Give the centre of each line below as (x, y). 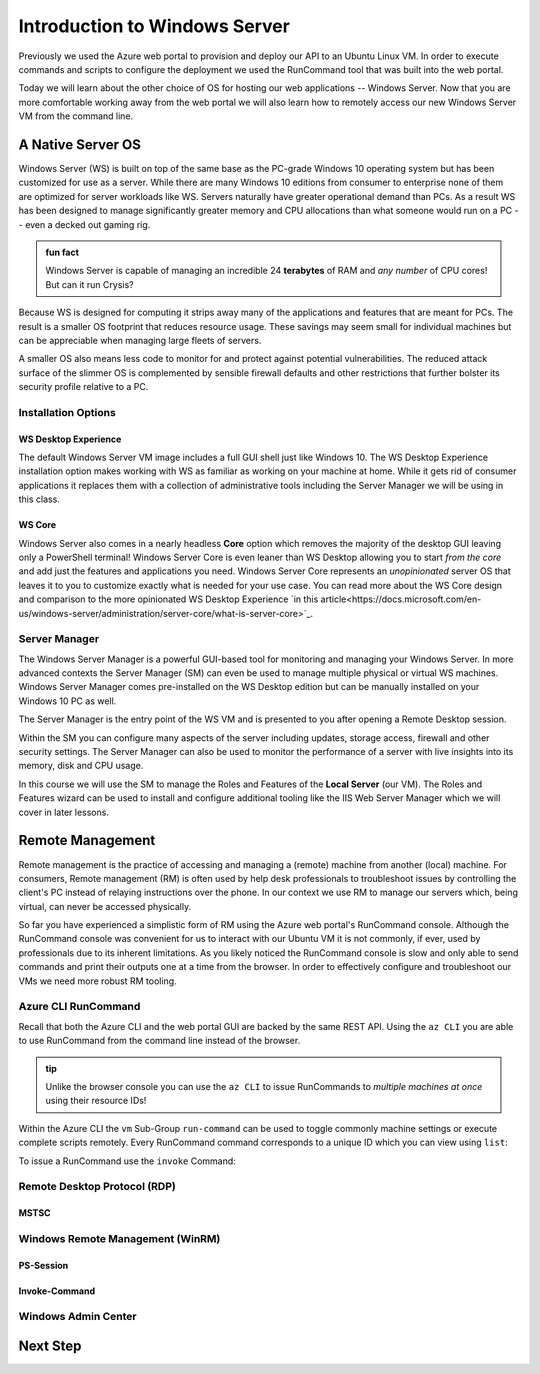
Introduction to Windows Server (154, 26)
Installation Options (67, 412)
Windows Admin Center (77, 1317)
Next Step (50, 1346)
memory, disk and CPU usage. (81, 766)
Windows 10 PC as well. (67, 701)
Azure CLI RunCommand (79, 1007)
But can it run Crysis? (89, 284)
